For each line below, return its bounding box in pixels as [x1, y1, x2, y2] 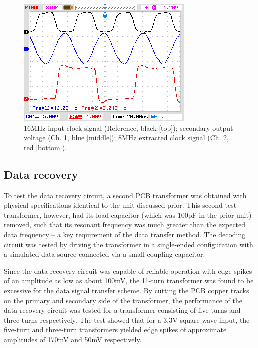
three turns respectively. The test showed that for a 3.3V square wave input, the [4, 314, 250, 325]
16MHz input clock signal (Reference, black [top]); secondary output [24, 122, 233, 133]
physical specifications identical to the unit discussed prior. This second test [4, 200, 237, 210]
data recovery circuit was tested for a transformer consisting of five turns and [4, 305, 241, 315]
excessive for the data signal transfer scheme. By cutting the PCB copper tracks [4, 285, 249, 295]
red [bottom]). [24, 142, 67, 152]
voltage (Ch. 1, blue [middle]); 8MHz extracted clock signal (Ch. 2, [24, 132, 229, 143]
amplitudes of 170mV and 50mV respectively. [4, 334, 142, 344]
